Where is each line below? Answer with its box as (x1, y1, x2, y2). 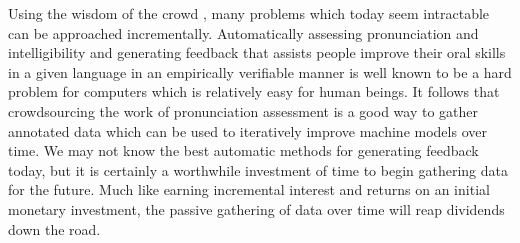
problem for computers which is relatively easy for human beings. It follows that (8, 81, 500, 102)
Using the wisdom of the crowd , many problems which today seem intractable (8, 3, 490, 23)
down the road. (8, 218, 101, 239)
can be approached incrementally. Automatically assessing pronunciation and (8, 22, 479, 43)
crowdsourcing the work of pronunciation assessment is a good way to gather (8, 100, 479, 121)
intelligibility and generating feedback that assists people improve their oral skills (8, 42, 506, 63)
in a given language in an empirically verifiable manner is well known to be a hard (8, 61, 512, 82)
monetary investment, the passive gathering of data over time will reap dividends (8, 198, 505, 219)
